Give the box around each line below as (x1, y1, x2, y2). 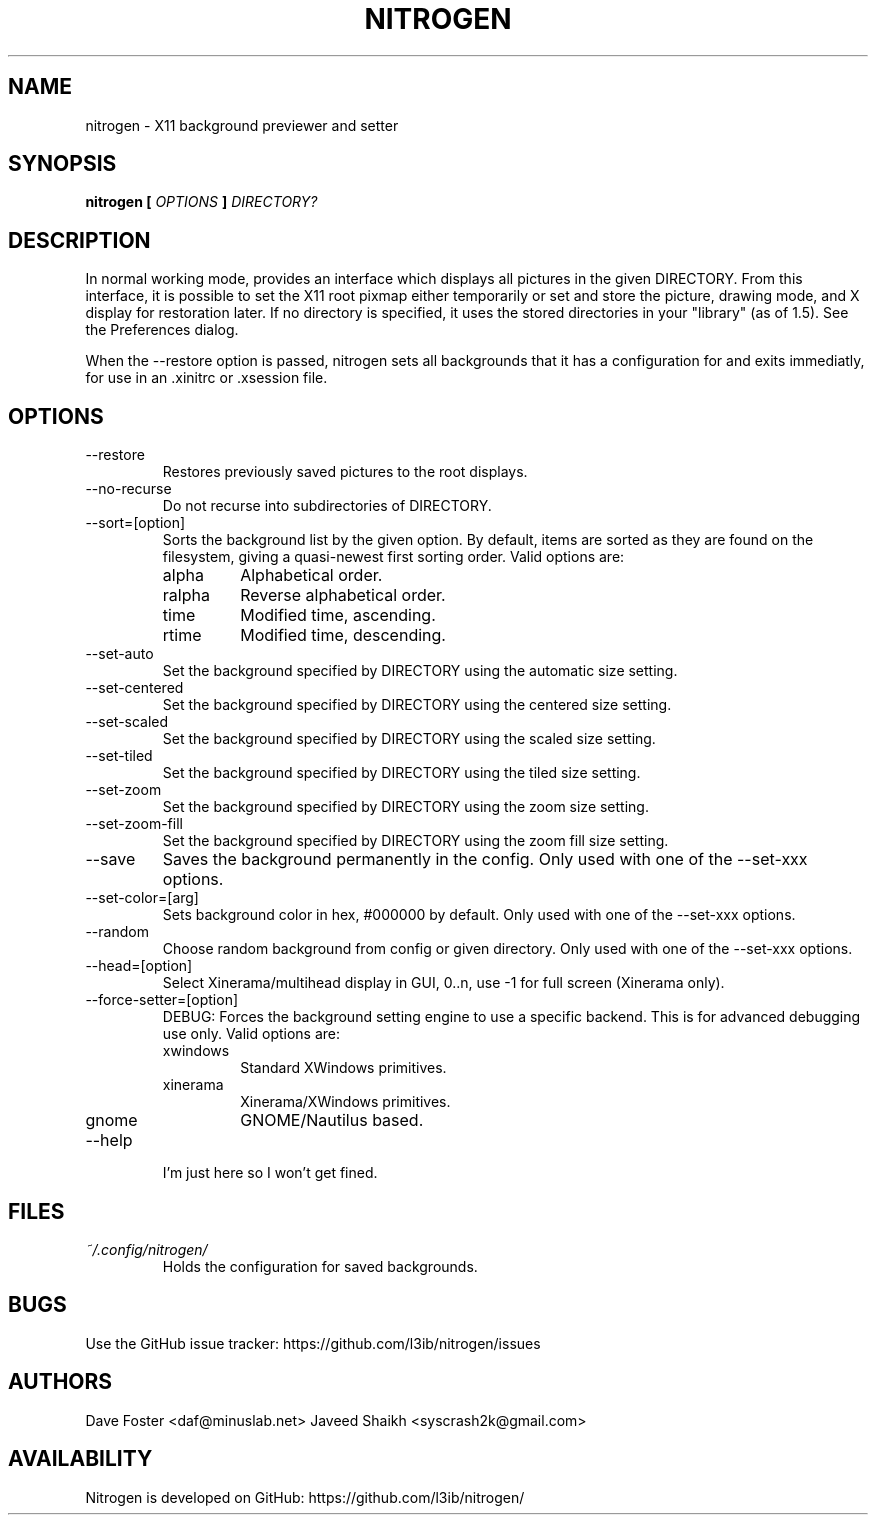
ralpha (162, 585, 210, 606)
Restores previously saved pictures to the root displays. (162, 463, 528, 481)
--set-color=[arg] (85, 889, 199, 907)
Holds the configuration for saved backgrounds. (162, 1257, 478, 1275)
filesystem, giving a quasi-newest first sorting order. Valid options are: (162, 548, 625, 566)
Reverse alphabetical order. (240, 585, 446, 606)
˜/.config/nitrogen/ (85, 1240, 208, 1258)
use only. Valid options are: (162, 1025, 341, 1043)
